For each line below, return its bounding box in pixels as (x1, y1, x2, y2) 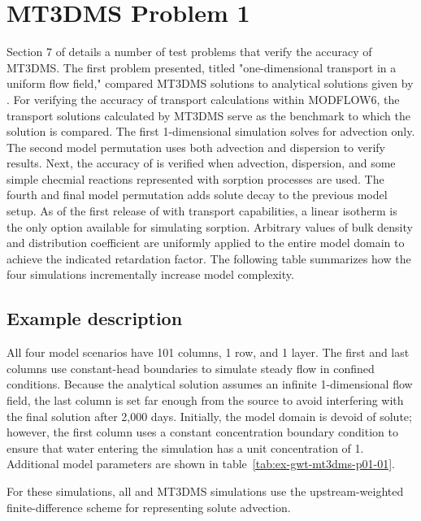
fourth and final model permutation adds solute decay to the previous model (7, 186, 388, 203)
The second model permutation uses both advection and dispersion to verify (7, 138, 386, 155)
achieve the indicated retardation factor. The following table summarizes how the (7, 250, 411, 267)
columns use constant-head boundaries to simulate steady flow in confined (7, 359, 375, 376)
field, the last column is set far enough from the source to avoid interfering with (7, 392, 404, 409)
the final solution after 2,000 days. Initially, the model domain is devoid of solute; (7, 407, 412, 424)
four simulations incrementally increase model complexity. (7, 266, 294, 283)
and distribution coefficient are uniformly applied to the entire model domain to (7, 234, 405, 251)
